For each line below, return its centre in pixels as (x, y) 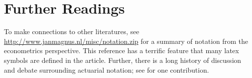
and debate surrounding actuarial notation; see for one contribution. (107, 69)
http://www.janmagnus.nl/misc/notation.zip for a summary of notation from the (126, 41)
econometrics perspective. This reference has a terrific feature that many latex (122, 50)
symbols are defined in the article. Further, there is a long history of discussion (123, 60)
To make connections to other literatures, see (72, 31)
